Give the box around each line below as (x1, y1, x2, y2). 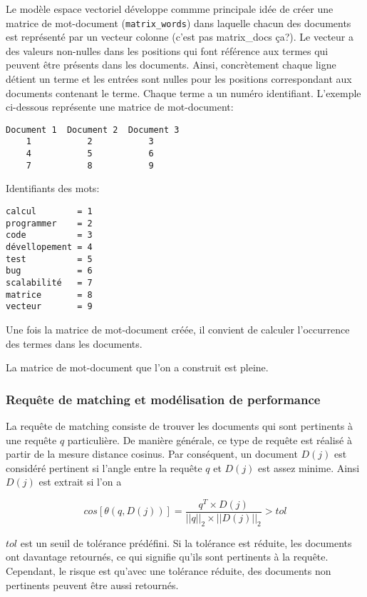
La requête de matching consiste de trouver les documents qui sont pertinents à (6, 418, 353, 433)
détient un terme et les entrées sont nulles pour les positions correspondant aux (6, 71, 352, 86)
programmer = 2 (6, 218, 93, 229)
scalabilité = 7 (6, 277, 93, 288)
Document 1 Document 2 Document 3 (6, 124, 180, 135)
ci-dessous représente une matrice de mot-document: (6, 99, 234, 114)
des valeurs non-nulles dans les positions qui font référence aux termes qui (6, 43, 329, 58)
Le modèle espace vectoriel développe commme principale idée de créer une (6, 1, 334, 16)
